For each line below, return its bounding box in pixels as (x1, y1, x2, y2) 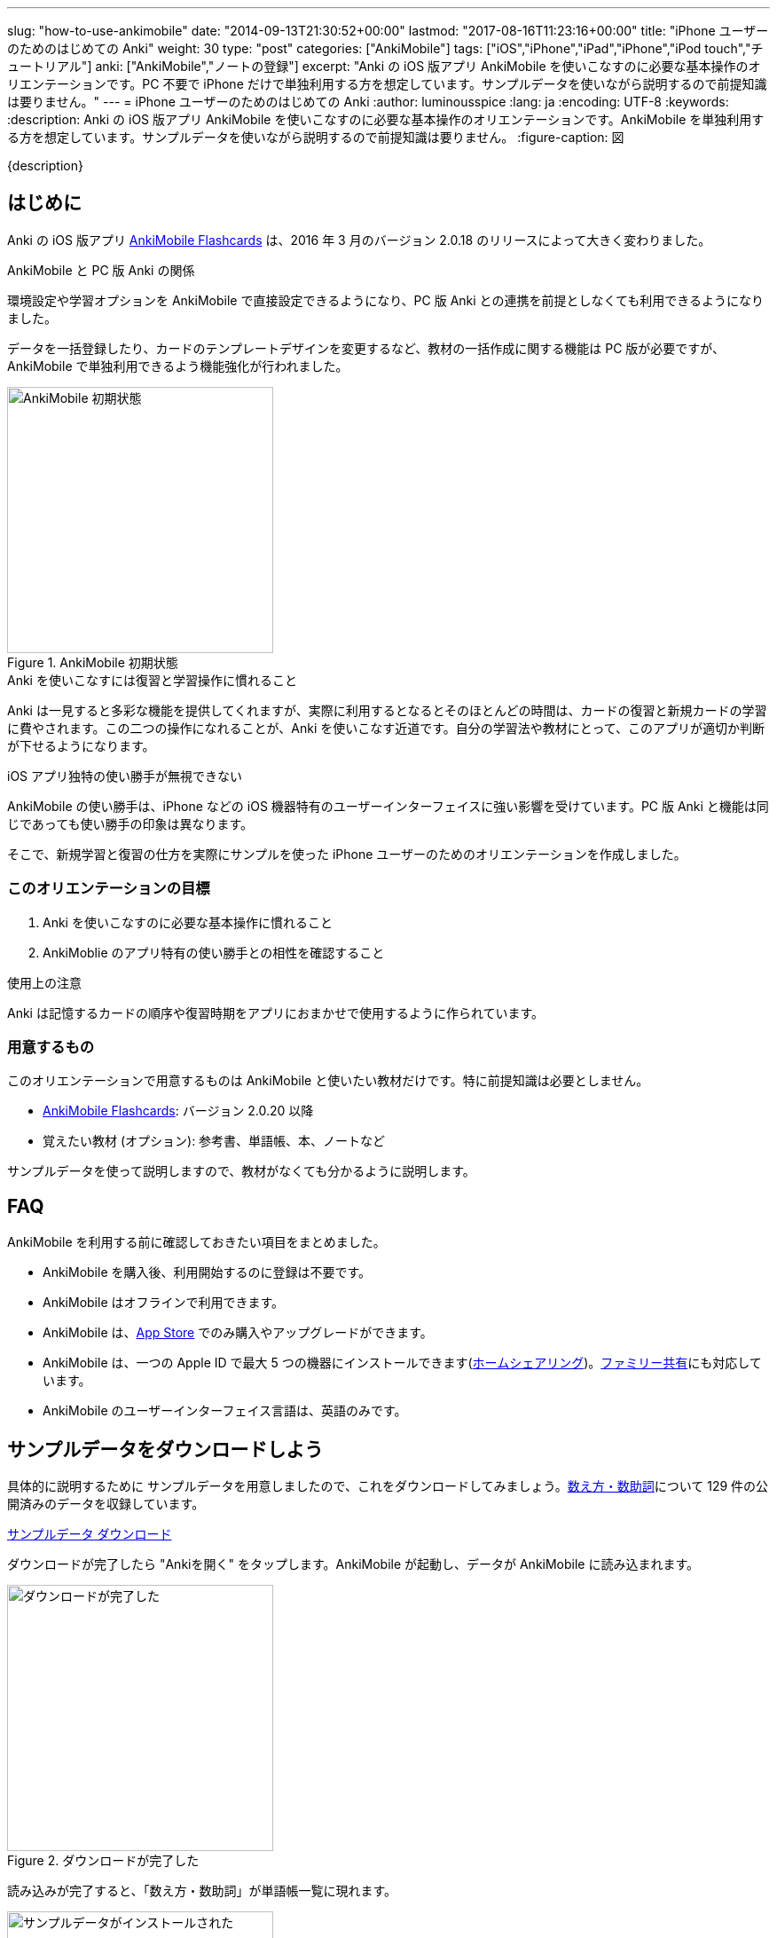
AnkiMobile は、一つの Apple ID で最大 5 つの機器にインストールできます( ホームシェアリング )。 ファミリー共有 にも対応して (43, 1355, 762, 1371)
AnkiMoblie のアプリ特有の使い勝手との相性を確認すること (43, 944, 385, 960)
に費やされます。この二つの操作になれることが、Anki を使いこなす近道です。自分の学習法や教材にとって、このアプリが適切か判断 (7, 720, 765, 736)
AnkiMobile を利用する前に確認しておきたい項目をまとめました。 (7, 1234, 386, 1250)
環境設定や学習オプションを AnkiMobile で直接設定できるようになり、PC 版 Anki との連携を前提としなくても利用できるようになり (7, 292, 765, 308)
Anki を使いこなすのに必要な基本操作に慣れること (43, 914, 333, 930)
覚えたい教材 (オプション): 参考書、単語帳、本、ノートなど (43, 1133, 386, 1149)
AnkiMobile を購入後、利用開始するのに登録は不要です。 (43, 1264, 372, 1280)
